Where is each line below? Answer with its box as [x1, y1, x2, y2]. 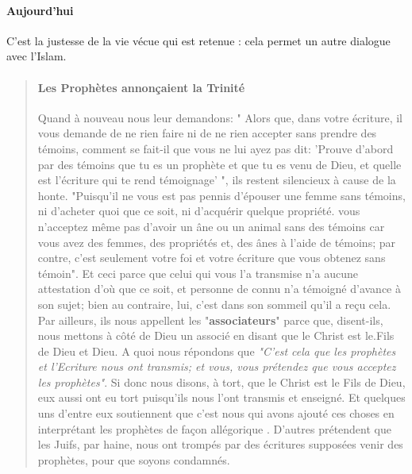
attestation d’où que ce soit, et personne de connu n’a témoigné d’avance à [37, 280, 401, 297]
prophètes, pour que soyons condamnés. [37, 451, 230, 468]
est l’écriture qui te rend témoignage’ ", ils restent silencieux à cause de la [37, 171, 396, 188]
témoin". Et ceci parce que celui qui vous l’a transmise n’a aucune [37, 264, 358, 281]
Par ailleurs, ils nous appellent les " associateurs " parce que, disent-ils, [37, 311, 383, 328]
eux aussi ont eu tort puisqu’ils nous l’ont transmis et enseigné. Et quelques [37, 389, 406, 406]
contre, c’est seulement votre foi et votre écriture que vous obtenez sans [37, 249, 386, 266]
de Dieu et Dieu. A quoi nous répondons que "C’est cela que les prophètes [37, 342, 396, 359]
